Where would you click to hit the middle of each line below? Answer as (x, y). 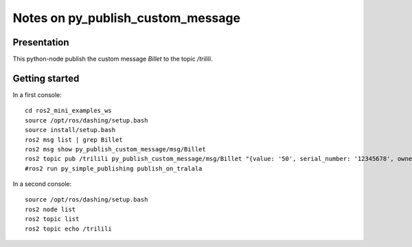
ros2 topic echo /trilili (69, 228)
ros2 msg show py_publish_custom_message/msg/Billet (115, 149)
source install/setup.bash (70, 130)
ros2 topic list (52, 219)
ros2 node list (50, 209)
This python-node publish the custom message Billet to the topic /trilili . (113, 59)
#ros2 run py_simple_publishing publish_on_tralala (114, 168)
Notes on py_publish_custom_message (126, 18)
